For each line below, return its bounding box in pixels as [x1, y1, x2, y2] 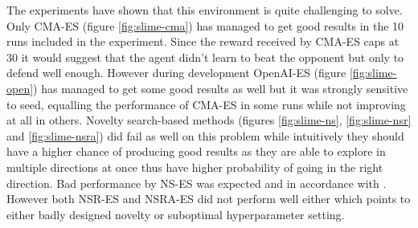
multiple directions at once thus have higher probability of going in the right [6, 158, 383, 175]
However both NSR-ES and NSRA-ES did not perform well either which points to [6, 190, 411, 207]
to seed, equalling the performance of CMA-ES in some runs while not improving [6, 96, 406, 112]
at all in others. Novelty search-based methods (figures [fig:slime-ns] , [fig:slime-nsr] [6, 112, 412, 128]
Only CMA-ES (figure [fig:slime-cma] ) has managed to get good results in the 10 [6, 17, 404, 34]
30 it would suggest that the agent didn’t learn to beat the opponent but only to [6, 48, 404, 65]
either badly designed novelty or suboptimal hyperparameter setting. [6, 206, 345, 222]
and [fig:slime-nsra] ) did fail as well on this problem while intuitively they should [6, 127, 404, 144]
